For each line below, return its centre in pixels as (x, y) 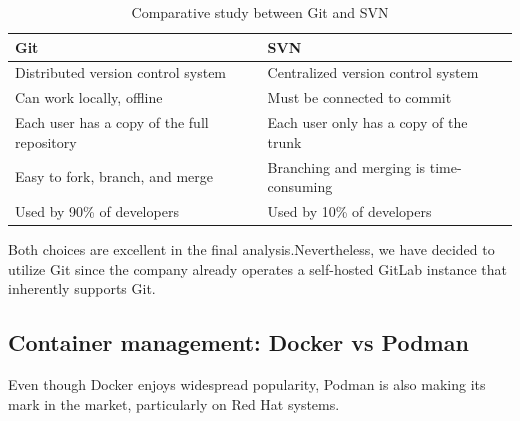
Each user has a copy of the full (112, 122)
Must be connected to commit (359, 97)
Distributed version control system (121, 72)
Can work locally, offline (89, 97)
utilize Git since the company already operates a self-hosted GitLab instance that (257, 268)
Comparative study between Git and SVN (260, 12)
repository (46, 141)
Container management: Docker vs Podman (238, 342)
